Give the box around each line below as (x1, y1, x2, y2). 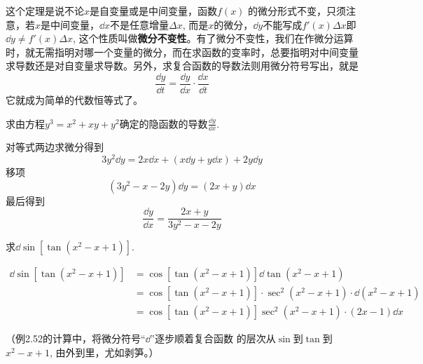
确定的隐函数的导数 (119, 116, 208, 130)
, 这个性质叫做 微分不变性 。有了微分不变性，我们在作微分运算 (72, 31, 354, 46)
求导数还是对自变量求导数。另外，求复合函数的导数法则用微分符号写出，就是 (6, 58, 359, 73)
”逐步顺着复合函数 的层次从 (150, 331, 276, 346)
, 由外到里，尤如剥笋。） (49, 345, 159, 360)
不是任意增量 (110, 17, 169, 32)
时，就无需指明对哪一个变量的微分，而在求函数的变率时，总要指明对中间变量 (6, 44, 359, 59)
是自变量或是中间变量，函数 (90, 4, 218, 18)
